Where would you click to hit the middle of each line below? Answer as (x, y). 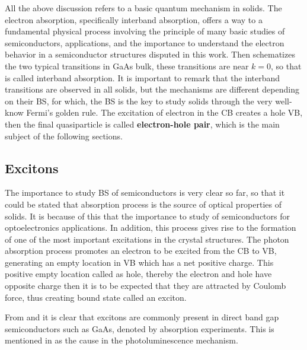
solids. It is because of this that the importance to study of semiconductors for (147, 216)
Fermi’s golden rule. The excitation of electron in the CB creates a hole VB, (164, 112)
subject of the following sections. (64, 136)
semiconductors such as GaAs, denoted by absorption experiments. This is (140, 328)
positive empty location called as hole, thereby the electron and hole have (138, 274)
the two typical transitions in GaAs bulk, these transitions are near (127, 66)
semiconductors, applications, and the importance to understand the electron (145, 42)
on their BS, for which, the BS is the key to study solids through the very (139, 101)
